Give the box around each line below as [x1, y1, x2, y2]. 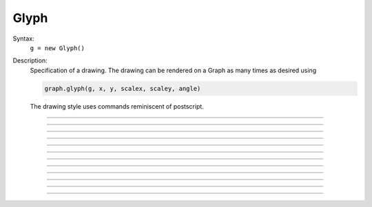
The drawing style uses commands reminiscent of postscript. [30, 102, 205, 110]
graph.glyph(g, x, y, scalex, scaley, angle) [44, 85, 201, 92]
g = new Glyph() [30, 44, 85, 52]
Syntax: [12, 34, 34, 43]
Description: [12, 56, 48, 65]
